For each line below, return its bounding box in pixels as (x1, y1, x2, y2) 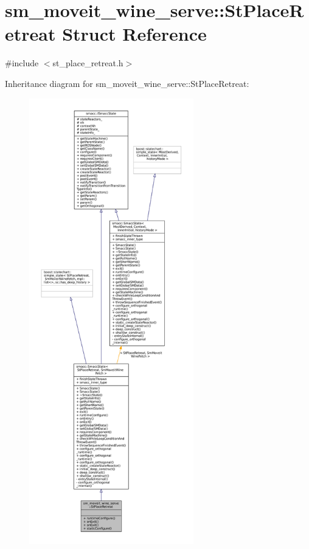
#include (5, 57, 39, 69)
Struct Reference (62, 21, 207, 46)
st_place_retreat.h (52, 57, 123, 69)
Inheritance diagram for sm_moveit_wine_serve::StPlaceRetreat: (5, 77, 249, 89)
